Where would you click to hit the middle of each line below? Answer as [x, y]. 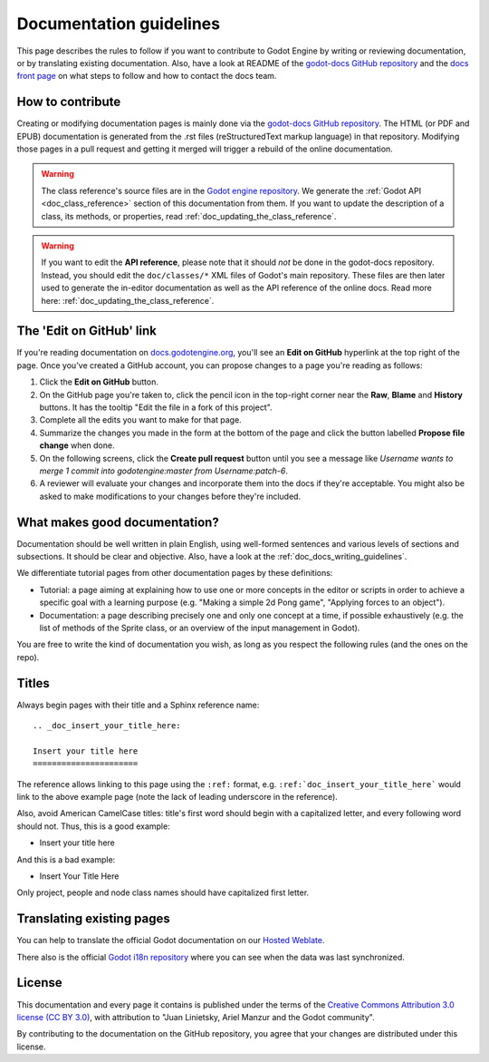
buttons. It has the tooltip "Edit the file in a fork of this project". [156, 407]
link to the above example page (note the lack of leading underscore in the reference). [177, 797]
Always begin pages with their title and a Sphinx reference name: [138, 705]
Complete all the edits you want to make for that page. [140, 420]
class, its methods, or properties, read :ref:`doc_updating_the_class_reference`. [189, 216]
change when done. [77, 445]
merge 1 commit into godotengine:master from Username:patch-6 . [164, 471]
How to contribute [69, 102]
